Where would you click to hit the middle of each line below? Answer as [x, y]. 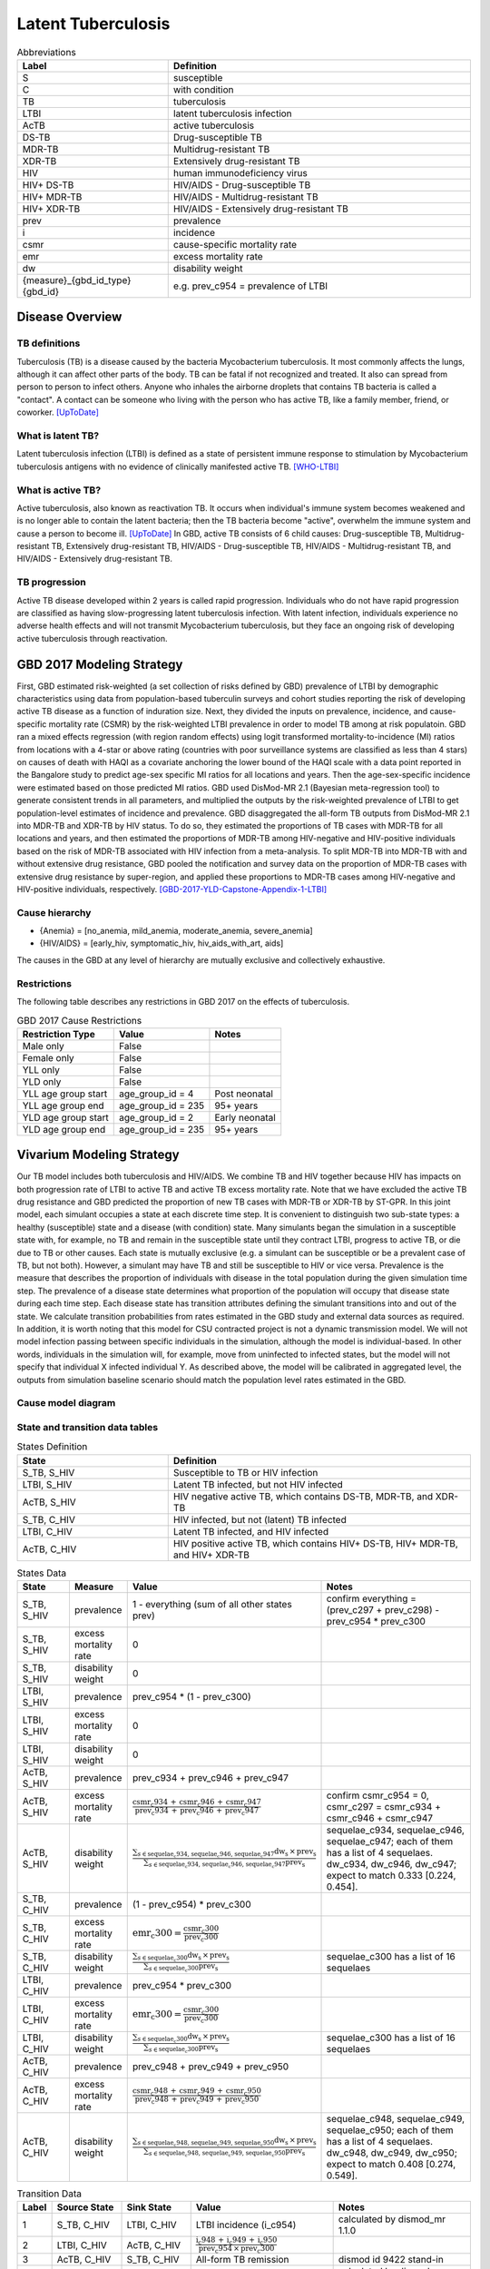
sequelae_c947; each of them [390, 1841]
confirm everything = [372, 1599]
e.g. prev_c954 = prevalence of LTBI [250, 286]
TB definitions [49, 343]
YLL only [41, 1069]
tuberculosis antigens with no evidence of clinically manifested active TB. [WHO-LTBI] [178, 467]
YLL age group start [65, 1094]
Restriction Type [59, 1034]
